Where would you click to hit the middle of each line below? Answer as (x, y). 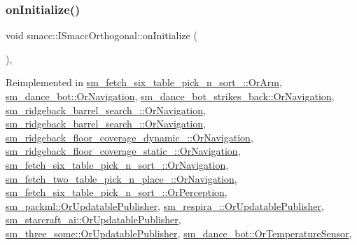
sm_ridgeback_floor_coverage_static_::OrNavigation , (123, 151)
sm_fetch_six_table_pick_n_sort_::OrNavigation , (117, 164)
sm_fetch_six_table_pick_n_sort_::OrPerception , (117, 192)
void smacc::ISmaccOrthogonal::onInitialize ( (101, 35)
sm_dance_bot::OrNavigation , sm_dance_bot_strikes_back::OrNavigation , (170, 96)
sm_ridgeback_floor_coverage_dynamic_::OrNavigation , (129, 137)
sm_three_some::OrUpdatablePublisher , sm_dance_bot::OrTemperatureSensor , (179, 233)
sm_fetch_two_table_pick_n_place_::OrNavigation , (121, 178)
